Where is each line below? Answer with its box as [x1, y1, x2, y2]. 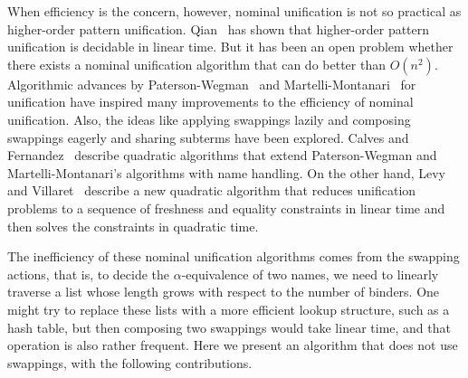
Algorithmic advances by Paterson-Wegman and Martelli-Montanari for [7, 74, 416, 93]
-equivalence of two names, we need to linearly [181, 264, 439, 283]
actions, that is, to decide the [7, 264, 170, 283]
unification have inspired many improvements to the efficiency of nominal [7, 92, 414, 111]
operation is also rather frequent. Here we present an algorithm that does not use [7, 335, 458, 354]
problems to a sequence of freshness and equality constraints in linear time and [7, 198, 445, 217]
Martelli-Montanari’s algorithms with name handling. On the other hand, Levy [7, 163, 445, 182]
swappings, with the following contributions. [7, 353, 253, 372]
